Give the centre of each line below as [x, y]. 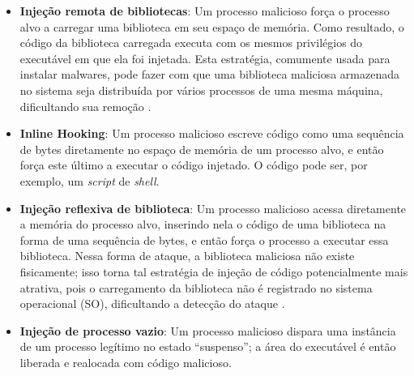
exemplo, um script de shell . [90, 180]
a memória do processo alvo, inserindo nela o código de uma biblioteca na [203, 224]
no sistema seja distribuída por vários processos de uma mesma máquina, [201, 90]
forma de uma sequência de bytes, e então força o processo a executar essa [204, 239]
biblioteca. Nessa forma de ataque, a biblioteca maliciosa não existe [187, 256]
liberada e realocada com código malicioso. [126, 362]
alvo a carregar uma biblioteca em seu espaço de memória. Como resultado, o [212, 26]
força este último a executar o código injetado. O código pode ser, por [194, 165]
